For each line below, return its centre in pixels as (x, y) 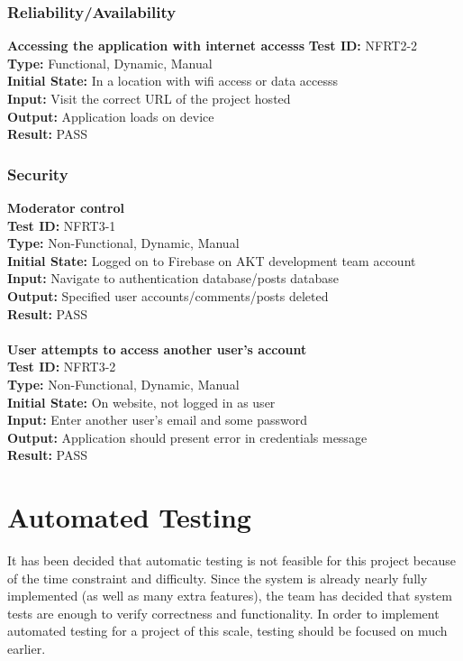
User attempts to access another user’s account (157, 349)
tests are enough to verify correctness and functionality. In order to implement (223, 613)
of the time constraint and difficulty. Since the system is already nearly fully (218, 578)
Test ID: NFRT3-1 (62, 225)
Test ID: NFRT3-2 (62, 367)
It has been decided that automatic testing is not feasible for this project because (231, 560)
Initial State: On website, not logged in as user (141, 402)
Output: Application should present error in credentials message (187, 437)
